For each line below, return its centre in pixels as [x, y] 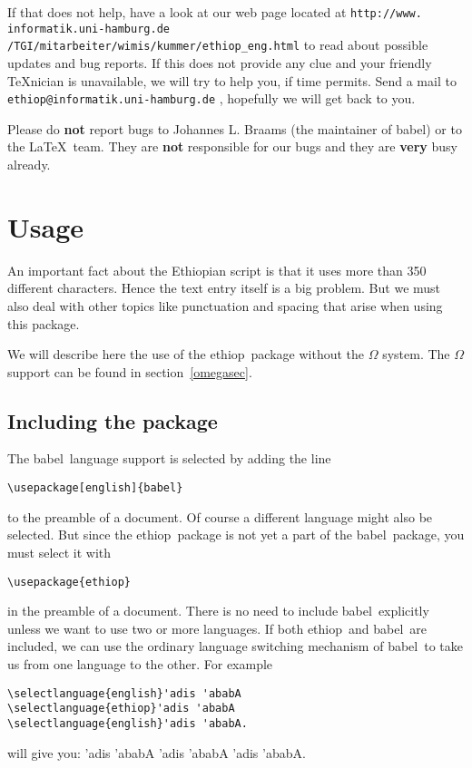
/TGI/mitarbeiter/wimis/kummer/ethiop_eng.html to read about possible [218, 45]
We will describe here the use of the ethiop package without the [186, 354]
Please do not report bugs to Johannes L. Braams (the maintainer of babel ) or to [235, 128]
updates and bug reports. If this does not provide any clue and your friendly [220, 62]
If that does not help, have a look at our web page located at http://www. [215, 12]
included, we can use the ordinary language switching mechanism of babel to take [235, 646]
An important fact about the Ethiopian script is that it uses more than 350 [217, 270]
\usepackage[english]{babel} [95, 488]
